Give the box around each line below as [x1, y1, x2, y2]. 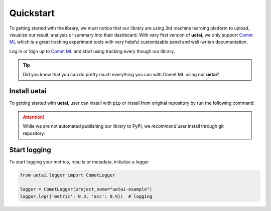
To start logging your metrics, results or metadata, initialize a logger [9, 159, 150, 165]
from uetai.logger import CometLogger [20, 172, 115, 178]
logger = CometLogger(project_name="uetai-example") [20, 186, 153, 192]
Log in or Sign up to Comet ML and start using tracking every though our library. [9, 48, 175, 54]
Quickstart [9, 8, 55, 19]
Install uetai [9, 87, 47, 95]
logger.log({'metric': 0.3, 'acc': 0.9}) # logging [20, 193, 153, 199]
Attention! [23, 114, 45, 120]
